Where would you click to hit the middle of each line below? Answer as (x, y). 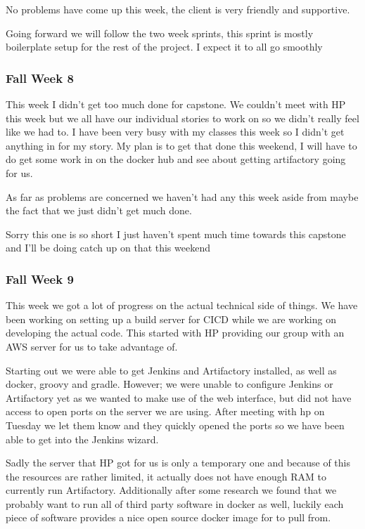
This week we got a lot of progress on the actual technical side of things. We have (182, 305)
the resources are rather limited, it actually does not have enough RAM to (166, 476)
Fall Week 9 (40, 279)
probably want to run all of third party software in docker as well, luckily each (175, 503)
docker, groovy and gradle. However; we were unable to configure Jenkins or (169, 384)
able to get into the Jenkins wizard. (82, 439)
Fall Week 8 (40, 78)
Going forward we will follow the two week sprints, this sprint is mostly (160, 33)
